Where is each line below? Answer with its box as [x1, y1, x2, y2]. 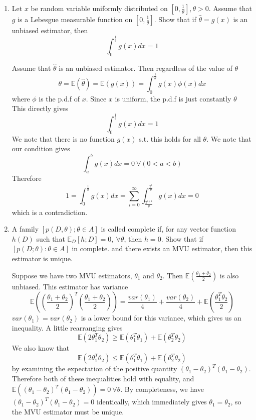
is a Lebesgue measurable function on [18, 14, 133, 24]
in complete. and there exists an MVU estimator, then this [72, 243, 252, 254]
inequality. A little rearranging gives [12, 322, 123, 333]
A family [12, 224, 39, 234]
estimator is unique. [12, 253, 73, 264]
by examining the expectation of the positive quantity [12, 363, 177, 374]
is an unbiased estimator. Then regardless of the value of [59, 62, 232, 73]
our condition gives [12, 143, 70, 154]
